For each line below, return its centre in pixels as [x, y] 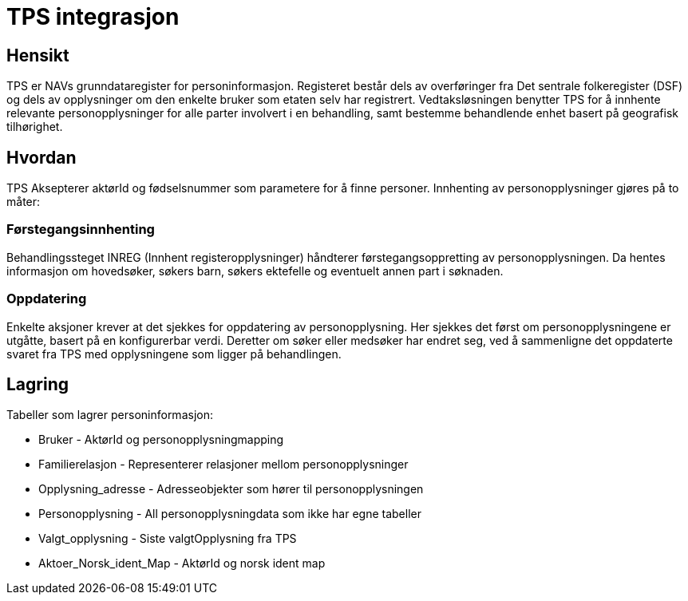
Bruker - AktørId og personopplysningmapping [161, 440]
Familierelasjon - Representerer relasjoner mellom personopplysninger [223, 465]
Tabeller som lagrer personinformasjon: [110, 415]
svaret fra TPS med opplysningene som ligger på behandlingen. [174, 354]
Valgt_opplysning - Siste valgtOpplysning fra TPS [168, 539]
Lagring [38, 384]
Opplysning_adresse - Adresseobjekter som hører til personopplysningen [231, 489]
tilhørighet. [35, 127]
